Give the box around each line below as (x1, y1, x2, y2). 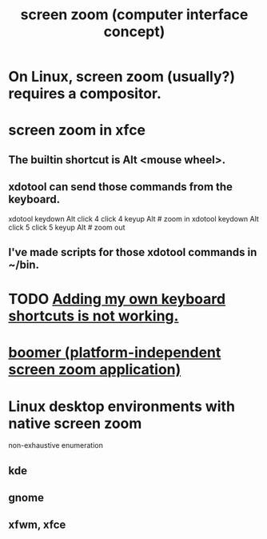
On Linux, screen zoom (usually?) (8, 68, 236, 86)
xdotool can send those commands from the (8, 180, 233, 194)
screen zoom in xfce (8, 122, 146, 139)
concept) (103, 22, 165, 41)
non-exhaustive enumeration (8, 441, 104, 450)
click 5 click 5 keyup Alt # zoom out (8, 222, 126, 232)
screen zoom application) (8, 361, 181, 379)
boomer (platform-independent (8, 344, 221, 361)
